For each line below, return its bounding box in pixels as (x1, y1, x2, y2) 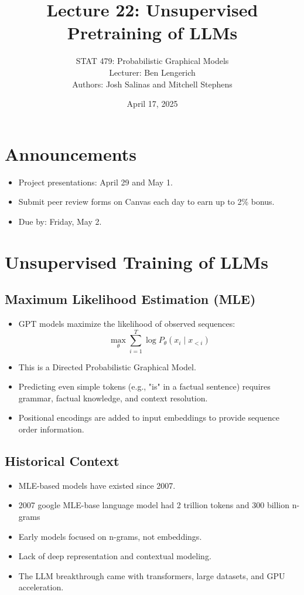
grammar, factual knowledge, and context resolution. (18, 391, 208, 404)
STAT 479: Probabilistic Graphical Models (76, 55, 229, 67)
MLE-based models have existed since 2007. (18, 479, 176, 491)
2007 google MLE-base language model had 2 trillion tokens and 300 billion (18, 499, 290, 511)
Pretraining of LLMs (67, 21, 238, 45)
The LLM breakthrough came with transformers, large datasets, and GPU (18, 569, 285, 582)
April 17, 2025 (127, 97, 178, 110)
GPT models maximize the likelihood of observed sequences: (18, 317, 235, 329)
